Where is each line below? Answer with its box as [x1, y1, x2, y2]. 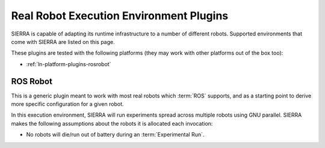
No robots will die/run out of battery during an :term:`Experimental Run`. [26, 131, 205, 138]
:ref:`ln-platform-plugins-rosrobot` [26, 60, 111, 67]
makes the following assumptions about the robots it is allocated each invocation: [11, 120, 213, 127]
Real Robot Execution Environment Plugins [11, 9, 229, 22]
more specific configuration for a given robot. [11, 100, 124, 108]
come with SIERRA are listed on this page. [11, 38, 115, 45]
